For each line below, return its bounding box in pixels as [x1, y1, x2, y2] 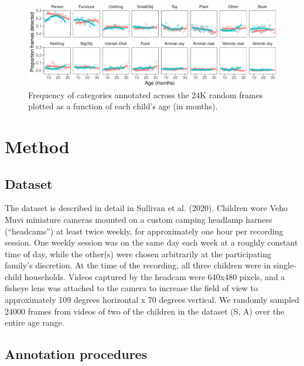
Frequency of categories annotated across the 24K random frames [28, 88, 263, 101]
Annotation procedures [5, 345, 148, 363]
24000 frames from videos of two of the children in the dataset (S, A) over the [5, 305, 285, 317]
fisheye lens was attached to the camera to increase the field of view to [5, 282, 258, 294]
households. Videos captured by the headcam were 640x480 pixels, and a [24, 270, 285, 282]
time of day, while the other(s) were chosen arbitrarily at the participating [5, 247, 272, 260]
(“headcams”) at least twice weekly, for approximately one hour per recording [5, 225, 283, 237]
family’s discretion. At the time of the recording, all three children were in [5, 259, 271, 271]
